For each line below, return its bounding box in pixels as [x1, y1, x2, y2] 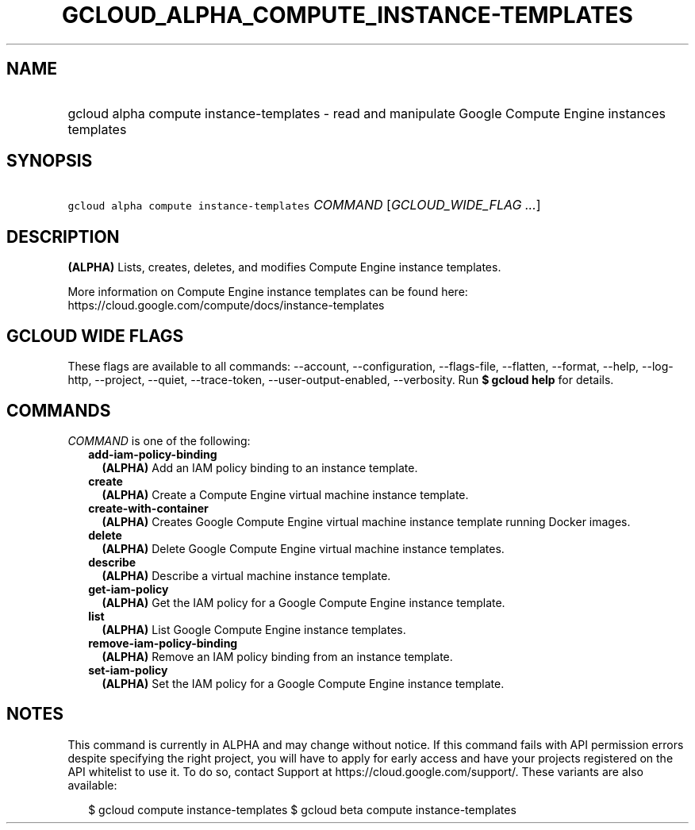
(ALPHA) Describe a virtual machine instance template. [102, 568, 391, 582]
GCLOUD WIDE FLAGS [6, 325, 184, 346]
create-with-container [88, 501, 209, 515]
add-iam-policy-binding [88, 447, 217, 461]
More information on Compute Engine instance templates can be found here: [67, 285, 468, 299]
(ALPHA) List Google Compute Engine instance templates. [102, 622, 406, 636]
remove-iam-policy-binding [88, 636, 238, 650]
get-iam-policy [88, 582, 169, 596]
